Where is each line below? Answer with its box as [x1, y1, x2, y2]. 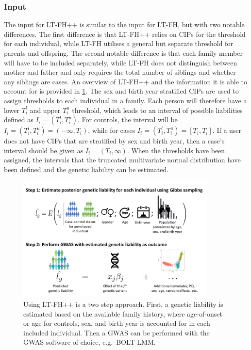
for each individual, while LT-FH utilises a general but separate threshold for [4, 38, 233, 48]
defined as [4, 114, 33, 125]
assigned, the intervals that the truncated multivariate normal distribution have [4, 155, 241, 165]
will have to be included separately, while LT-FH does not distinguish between [4, 57, 237, 67]
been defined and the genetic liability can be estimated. [4, 164, 169, 174]
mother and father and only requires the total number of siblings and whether [4, 67, 236, 77]
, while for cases [88, 125, 135, 135]
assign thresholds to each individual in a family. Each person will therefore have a [4, 95, 247, 105]
